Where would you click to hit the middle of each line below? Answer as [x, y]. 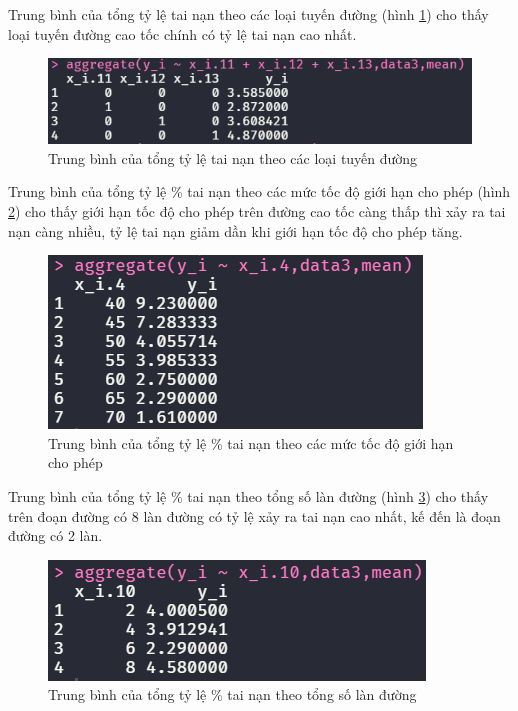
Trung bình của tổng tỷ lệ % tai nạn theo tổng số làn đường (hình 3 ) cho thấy [248, 495]
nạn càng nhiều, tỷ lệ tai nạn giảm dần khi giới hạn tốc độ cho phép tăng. [235, 230]
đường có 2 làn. [55, 535]
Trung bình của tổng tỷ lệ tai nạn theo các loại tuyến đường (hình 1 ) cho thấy [248, 14]
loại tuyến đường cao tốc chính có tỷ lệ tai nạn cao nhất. [182, 33]
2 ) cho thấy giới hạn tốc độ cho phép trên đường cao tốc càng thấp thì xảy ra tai [257, 210]
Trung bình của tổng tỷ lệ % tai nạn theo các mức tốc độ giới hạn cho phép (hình [259, 191]
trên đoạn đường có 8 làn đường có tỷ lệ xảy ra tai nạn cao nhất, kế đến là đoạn [254, 515]
